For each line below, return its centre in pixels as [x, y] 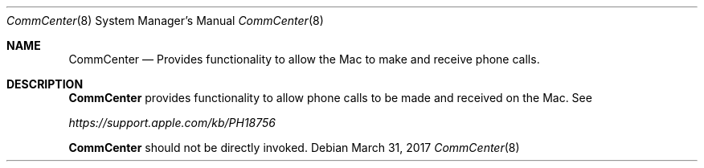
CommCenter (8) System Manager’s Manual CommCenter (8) [165, 20]
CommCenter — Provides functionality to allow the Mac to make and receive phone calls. [304, 59]
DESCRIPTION [45, 84]
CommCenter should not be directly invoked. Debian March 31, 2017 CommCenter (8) [294, 148]
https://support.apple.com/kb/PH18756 [172, 123]
